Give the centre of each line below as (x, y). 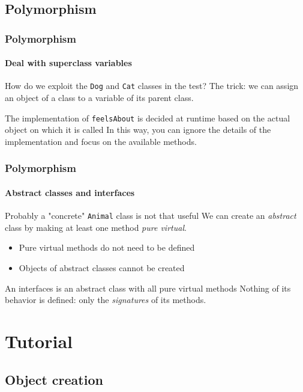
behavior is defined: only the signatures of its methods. (106, 300)
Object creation (54, 379)
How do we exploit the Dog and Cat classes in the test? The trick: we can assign (152, 86)
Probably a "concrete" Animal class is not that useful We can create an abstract (151, 216)
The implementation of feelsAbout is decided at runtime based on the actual (148, 118)
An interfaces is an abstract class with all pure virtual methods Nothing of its (148, 288)
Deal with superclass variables (68, 63)
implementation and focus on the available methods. (101, 141)
